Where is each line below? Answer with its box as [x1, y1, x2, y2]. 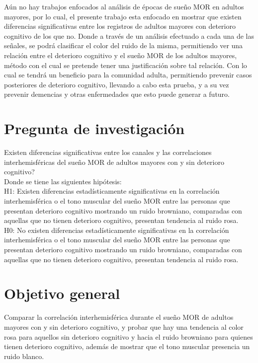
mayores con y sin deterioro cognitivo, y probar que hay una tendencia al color [4, 321, 244, 332]
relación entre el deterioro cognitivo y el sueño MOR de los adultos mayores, [4, 50, 237, 60]
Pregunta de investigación [4, 118, 185, 139]
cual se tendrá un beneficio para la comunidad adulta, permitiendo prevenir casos [4, 70, 252, 80]
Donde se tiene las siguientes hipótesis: [4, 176, 122, 186]
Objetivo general [4, 283, 120, 303]
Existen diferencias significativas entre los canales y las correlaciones [4, 147, 212, 157]
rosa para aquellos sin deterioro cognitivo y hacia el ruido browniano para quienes [4, 331, 253, 342]
